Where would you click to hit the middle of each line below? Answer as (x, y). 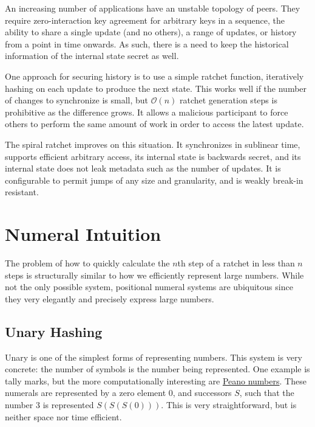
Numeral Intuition (83, 234)
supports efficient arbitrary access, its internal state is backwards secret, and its (153, 156)
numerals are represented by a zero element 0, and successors (118, 393)
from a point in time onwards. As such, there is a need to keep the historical (147, 43)
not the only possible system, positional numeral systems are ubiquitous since (149, 287)
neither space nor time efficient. (63, 416)
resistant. (22, 192)
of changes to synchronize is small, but (76, 100)
